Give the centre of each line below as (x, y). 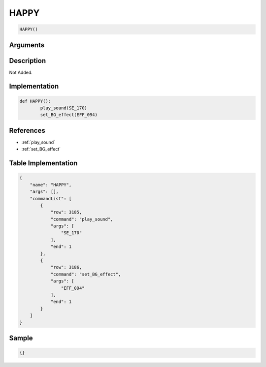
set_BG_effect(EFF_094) (69, 115)
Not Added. (21, 72)
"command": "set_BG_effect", (86, 274)
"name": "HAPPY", (51, 185)
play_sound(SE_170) (64, 108)
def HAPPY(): (35, 101)
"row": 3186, (66, 267)
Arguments (27, 45)
